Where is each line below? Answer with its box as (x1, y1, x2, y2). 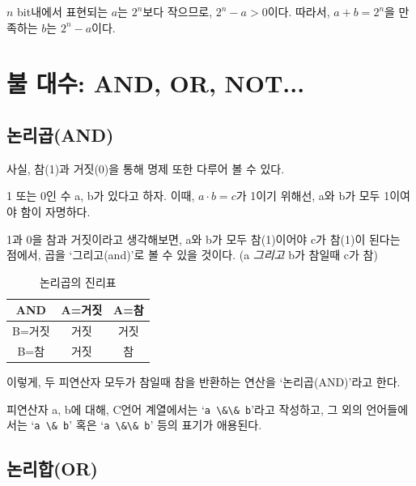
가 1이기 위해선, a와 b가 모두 (236, 187, 380, 204)
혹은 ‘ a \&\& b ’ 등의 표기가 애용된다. (75, 416, 262, 433)
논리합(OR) (6, 456, 99, 481)
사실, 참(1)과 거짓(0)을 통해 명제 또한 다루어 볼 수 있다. (6, 160, 285, 177)
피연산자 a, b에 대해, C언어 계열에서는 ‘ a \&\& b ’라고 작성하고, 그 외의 (6, 400, 363, 417)
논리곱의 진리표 (39, 273, 117, 290)
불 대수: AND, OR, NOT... (6, 66, 305, 100)
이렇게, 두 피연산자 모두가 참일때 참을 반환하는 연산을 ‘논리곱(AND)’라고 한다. (6, 373, 401, 390)
